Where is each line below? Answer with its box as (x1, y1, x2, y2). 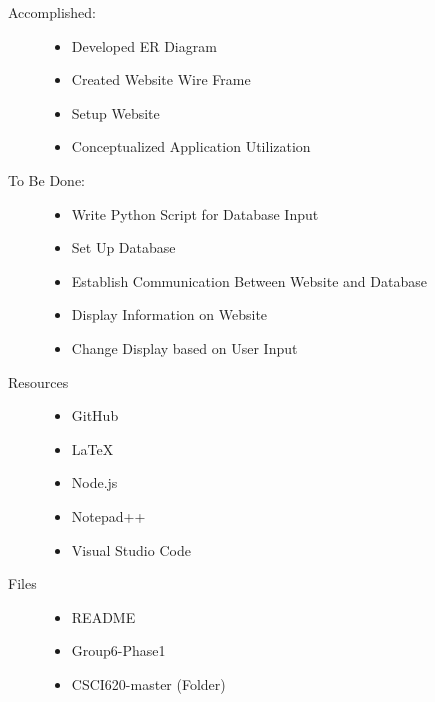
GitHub (71, 405, 119, 426)
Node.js (71, 472, 118, 493)
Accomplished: (8, 2, 96, 22)
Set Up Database (71, 237, 176, 258)
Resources (8, 371, 69, 392)
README (71, 606, 136, 627)
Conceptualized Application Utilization (71, 136, 311, 157)
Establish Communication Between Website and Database (71, 270, 427, 291)
